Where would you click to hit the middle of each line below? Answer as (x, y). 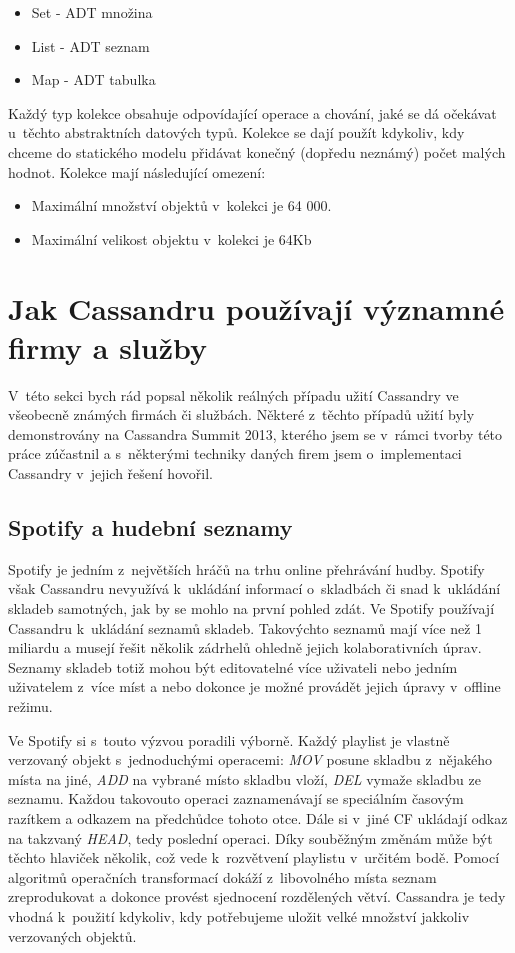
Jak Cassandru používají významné (256, 307)
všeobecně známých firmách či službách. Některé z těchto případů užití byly (241, 414)
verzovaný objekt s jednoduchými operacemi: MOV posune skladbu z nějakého (250, 759)
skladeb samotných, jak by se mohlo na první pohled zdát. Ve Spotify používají (251, 608)
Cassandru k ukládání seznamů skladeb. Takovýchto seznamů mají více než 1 (245, 627)
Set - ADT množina (92, 12)
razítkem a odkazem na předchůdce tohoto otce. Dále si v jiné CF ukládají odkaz (258, 817)
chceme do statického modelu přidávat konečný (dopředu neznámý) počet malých (257, 151)
